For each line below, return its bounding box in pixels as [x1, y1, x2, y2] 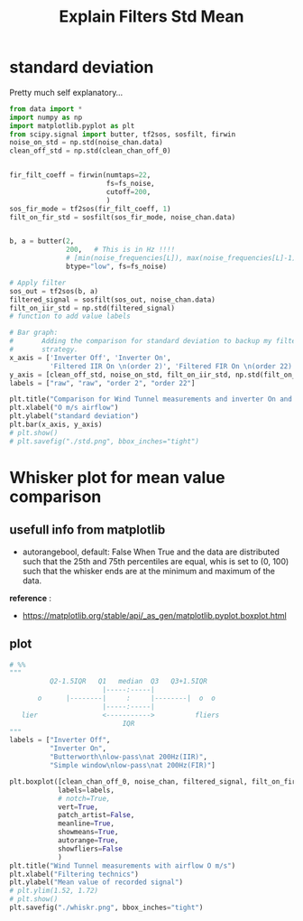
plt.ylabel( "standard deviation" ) [9, 412, 140, 421]
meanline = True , [57, 819, 115, 828]
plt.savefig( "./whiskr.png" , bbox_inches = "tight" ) [9, 903, 204, 912]
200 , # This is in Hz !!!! [66, 246, 176, 255]
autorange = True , [57, 836, 119, 845]
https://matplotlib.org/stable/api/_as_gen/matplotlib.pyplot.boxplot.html [22, 609, 287, 620]
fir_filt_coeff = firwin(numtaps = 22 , [9, 171, 151, 180]
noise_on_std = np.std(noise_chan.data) [9, 138, 164, 147]
